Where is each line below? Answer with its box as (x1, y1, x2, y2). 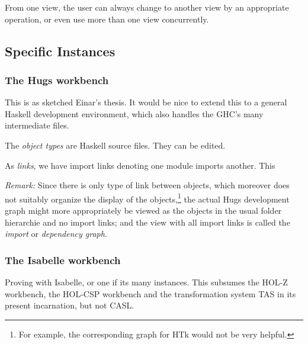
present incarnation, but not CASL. (5, 299, 134, 311)
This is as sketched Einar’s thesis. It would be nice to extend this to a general (5, 96, 287, 108)
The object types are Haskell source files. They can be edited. (5, 139, 226, 151)
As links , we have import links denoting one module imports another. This (5, 159, 275, 171)
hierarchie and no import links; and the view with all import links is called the (5, 216, 290, 228)
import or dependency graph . (5, 227, 107, 240)
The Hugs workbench (5, 72, 109, 87)
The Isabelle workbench (5, 252, 121, 267)
